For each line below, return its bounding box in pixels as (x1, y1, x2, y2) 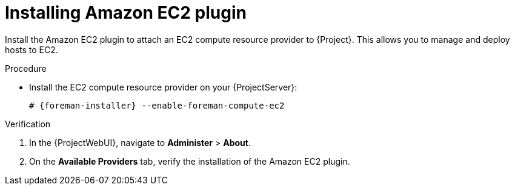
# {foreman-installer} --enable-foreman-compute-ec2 (29, 100, 285, 110)
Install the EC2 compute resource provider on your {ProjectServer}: (29, 81, 297, 92)
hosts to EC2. (5, 44, 58, 55)
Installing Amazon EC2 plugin (5, 2, 247, 23)
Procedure (5, 63, 47, 74)
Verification (5, 118, 51, 129)
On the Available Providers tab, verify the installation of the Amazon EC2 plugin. (29, 156, 350, 166)
